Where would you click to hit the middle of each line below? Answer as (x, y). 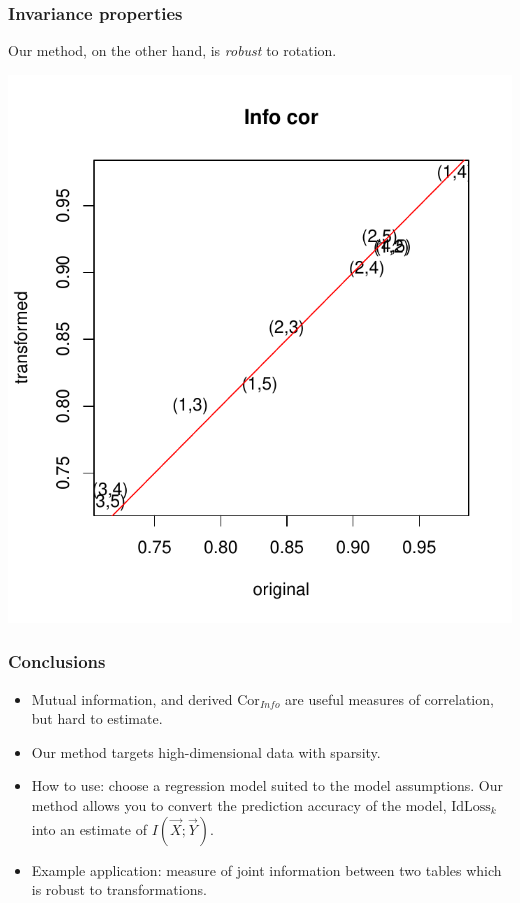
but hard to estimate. (97, 718)
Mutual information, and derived (132, 698)
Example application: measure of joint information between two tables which (266, 869)
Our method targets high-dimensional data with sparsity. (206, 751)
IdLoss (471, 807)
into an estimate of (89, 828)
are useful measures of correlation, (389, 698)
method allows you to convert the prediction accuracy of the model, (239, 805)
